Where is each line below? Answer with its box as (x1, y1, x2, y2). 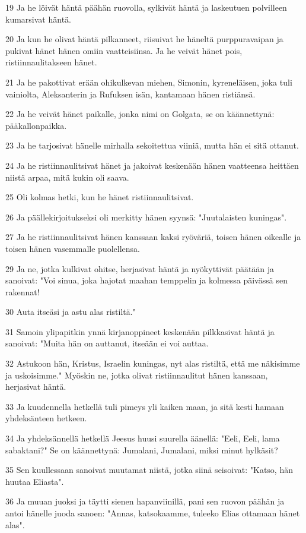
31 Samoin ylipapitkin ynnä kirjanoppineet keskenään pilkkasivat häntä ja (5, 325, 275, 338)
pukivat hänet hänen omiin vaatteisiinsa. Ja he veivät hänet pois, (5, 44, 243, 56)
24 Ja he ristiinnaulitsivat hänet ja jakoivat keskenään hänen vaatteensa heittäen (5, 159, 299, 171)
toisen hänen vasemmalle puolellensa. (5, 242, 140, 254)
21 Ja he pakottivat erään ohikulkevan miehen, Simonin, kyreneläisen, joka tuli (5, 75, 292, 88)
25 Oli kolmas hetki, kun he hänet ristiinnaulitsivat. (5, 191, 194, 203)
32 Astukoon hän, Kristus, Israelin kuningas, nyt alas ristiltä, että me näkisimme (5, 357, 300, 370)
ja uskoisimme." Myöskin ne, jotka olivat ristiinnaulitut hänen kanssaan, (5, 368, 268, 381)
